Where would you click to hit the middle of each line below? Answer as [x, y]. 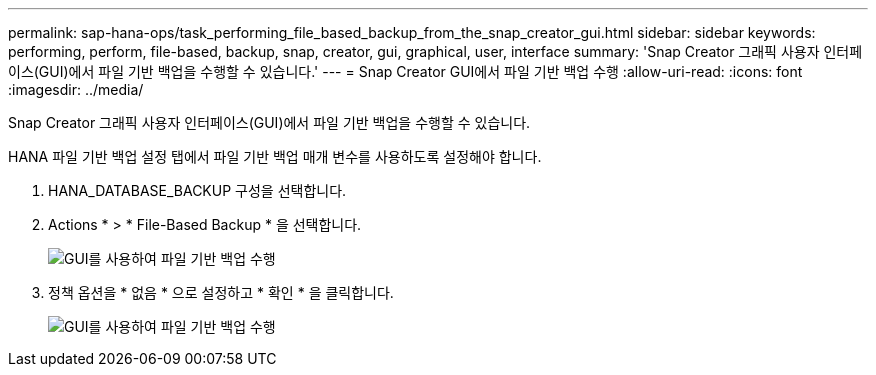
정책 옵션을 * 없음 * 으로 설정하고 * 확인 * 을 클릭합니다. [221, 292]
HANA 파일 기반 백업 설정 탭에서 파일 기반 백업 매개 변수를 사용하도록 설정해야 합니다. [275, 156]
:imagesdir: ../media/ [76, 89]
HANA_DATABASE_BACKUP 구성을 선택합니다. [197, 190]
